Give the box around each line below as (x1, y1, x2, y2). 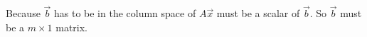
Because (6, 6, 41, 21)
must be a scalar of (216, 6, 300, 21)
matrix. (55, 19, 88, 34)
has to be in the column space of (53, 6, 196, 21)
